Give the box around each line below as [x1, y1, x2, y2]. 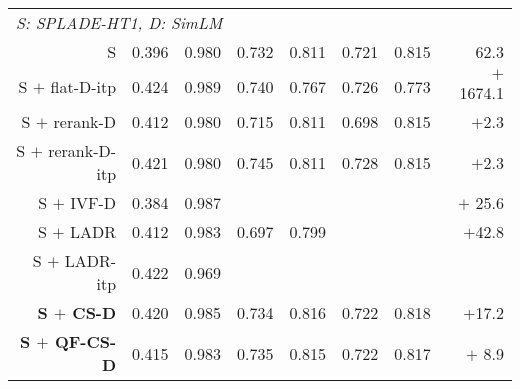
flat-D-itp [50, 75, 117, 98]
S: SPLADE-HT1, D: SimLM [16, 11, 223, 34]
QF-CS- [54, 330, 117, 353]
